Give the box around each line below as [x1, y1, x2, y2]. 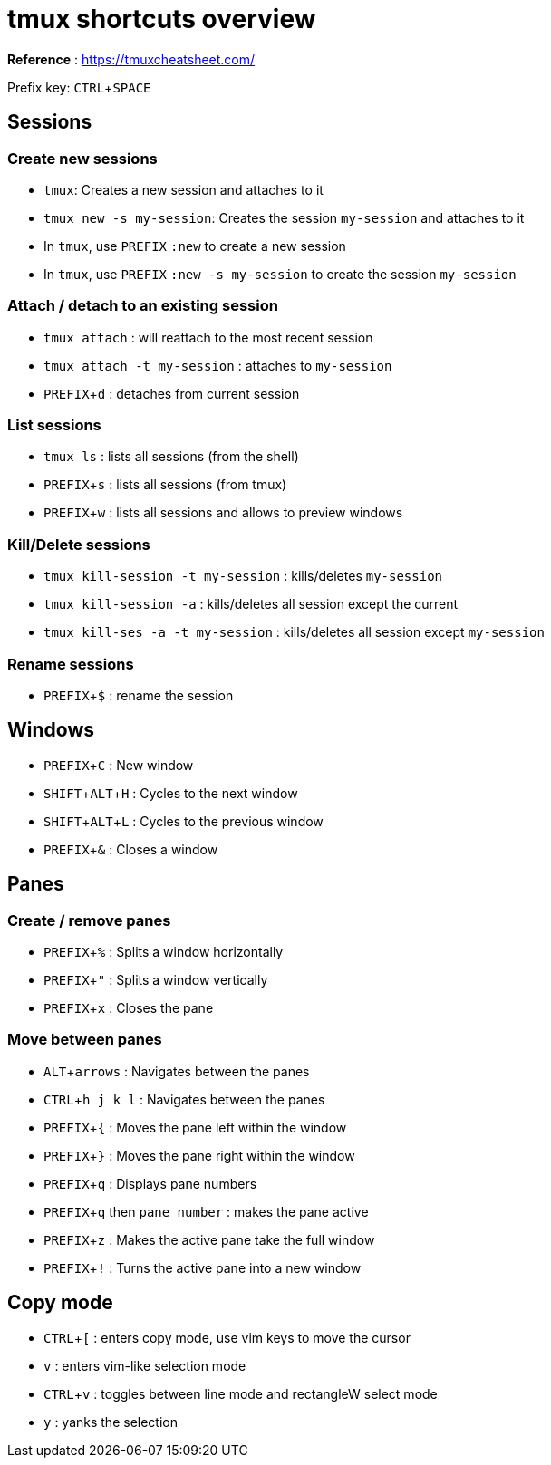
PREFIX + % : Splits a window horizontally [43, 944, 284, 960]
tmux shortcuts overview [7, 4, 316, 34]
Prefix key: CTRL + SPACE [7, 79, 151, 95]
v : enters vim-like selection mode [43, 1357, 246, 1373]
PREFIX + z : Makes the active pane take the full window [43, 1231, 375, 1248]
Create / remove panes [7, 911, 171, 930]
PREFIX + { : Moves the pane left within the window [43, 1119, 347, 1135]
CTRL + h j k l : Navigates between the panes [43, 1091, 325, 1107]
